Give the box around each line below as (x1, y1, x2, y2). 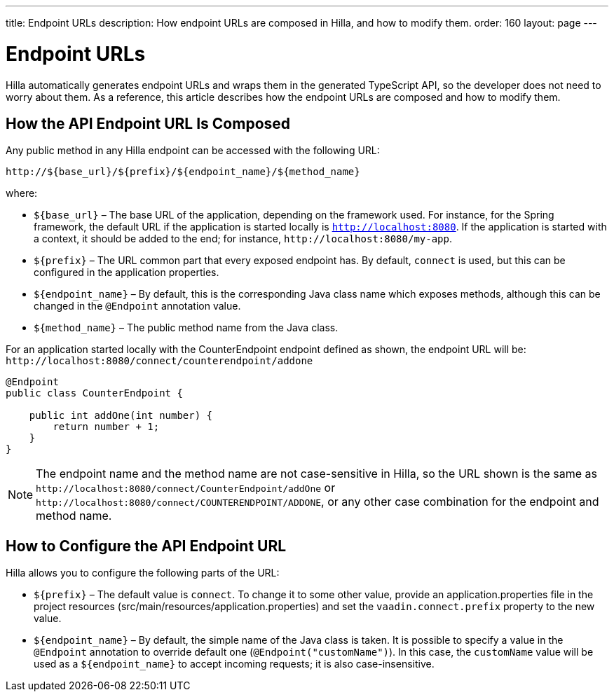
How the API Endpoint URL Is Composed (6, 114, 291, 132)
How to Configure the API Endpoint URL (6, 537, 287, 555)
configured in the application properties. (34, 266, 219, 279)
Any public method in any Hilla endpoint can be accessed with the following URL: (6, 144, 380, 157)
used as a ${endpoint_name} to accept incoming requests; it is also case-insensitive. (34, 658, 435, 670)
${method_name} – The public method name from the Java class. (34, 322, 339, 334)
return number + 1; (53, 421, 160, 433)
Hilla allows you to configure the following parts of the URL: (6, 567, 280, 579)
